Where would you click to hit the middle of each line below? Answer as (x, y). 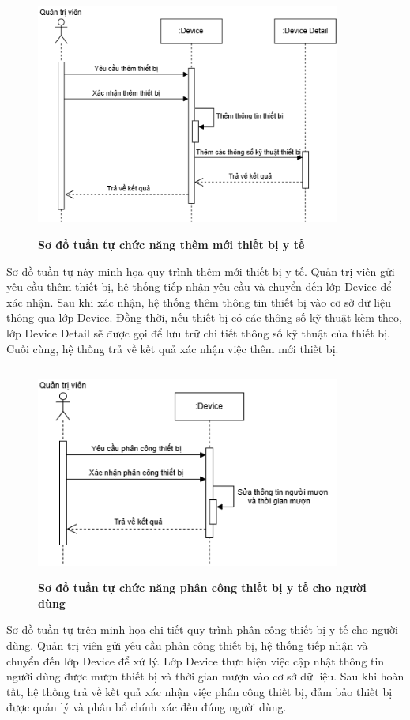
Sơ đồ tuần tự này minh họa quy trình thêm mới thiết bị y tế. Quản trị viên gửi (201, 271)
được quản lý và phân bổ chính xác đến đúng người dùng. (147, 707)
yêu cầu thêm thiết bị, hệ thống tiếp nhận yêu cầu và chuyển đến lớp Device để (199, 286)
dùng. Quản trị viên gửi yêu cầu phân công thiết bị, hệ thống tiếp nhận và (187, 645)
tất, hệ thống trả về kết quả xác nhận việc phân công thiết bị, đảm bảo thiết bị (199, 691)
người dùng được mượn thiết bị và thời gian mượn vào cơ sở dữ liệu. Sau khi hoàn (205, 676)
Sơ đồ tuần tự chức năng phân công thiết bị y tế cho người (202, 588)
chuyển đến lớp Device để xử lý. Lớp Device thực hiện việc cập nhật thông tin (196, 660)
